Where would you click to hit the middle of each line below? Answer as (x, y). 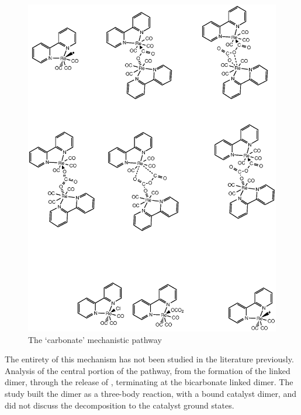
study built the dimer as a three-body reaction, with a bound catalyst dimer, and (150, 394)
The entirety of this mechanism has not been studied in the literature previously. (149, 359)
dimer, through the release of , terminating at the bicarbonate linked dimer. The (149, 382)
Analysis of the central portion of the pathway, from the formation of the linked (148, 370)
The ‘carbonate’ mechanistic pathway (95, 339)
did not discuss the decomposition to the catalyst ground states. (120, 405)
